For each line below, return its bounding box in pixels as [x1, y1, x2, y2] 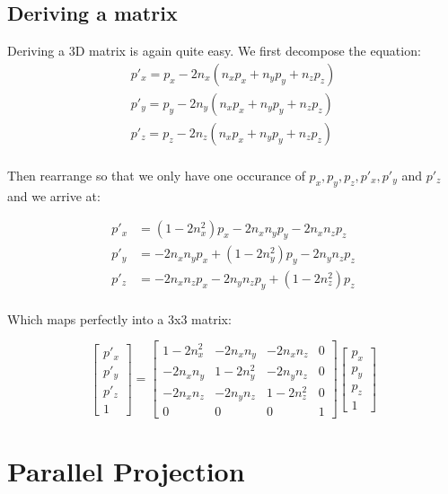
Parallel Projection [7, 453, 245, 490]
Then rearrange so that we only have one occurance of [7, 165, 305, 184]
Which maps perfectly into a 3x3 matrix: [7, 309, 232, 328]
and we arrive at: [7, 186, 101, 205]
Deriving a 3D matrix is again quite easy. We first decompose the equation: [7, 41, 421, 60]
